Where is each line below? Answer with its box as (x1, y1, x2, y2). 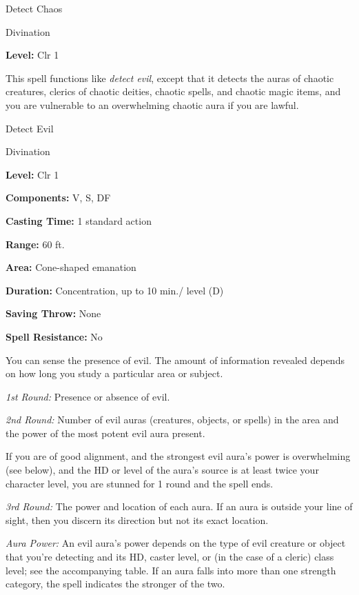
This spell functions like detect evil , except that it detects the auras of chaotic (6, 70, 334, 85)
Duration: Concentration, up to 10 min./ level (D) (6, 283, 224, 297)
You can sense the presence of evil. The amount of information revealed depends (6, 352, 345, 367)
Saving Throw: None (6, 306, 101, 321)
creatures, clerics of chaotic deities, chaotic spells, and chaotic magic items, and (6, 84, 341, 99)
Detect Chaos (6, 1, 63, 15)
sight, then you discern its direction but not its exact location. (6, 512, 269, 527)
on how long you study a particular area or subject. (6, 366, 223, 381)
